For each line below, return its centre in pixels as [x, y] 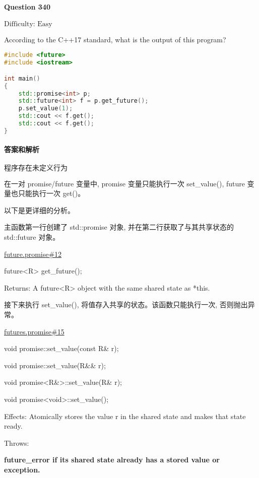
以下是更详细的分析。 [39, 210]
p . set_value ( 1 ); [46, 109]
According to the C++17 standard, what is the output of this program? [115, 39]
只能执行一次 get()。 [51, 193]
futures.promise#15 [34, 331]
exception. [22, 469]
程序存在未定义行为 [36, 168]
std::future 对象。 [32, 236]
